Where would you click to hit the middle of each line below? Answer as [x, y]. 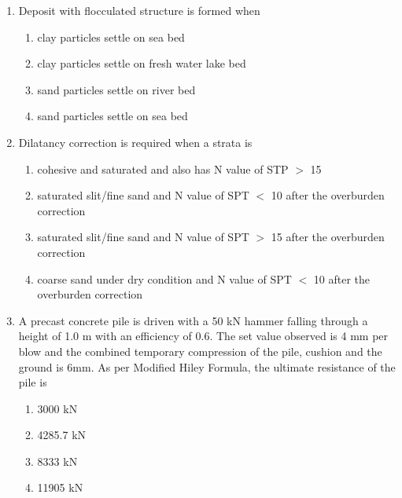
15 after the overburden [328, 237]
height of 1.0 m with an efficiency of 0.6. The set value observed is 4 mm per [203, 336]
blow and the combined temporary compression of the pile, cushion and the [200, 351]
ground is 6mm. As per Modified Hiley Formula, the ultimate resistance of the [207, 366]
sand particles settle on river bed [116, 89]
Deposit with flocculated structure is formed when [139, 10]
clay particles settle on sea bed [111, 37]
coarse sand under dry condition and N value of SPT [164, 278]
